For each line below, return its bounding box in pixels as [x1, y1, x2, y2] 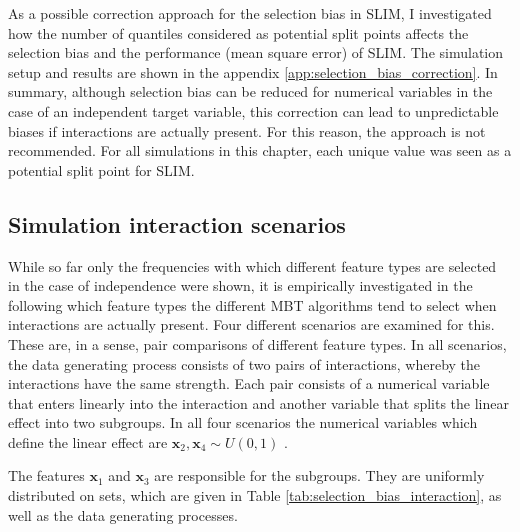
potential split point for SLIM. [8, 159, 195, 180]
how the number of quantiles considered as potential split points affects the [8, 22, 469, 43]
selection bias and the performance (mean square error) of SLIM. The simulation [8, 42, 504, 63]
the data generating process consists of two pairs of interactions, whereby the [8, 353, 481, 374]
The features [8, 465, 85, 486]
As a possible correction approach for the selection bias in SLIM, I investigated [8, 3, 492, 23]
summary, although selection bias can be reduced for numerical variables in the [8, 81, 493, 102]
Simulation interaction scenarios [8, 208, 346, 239]
